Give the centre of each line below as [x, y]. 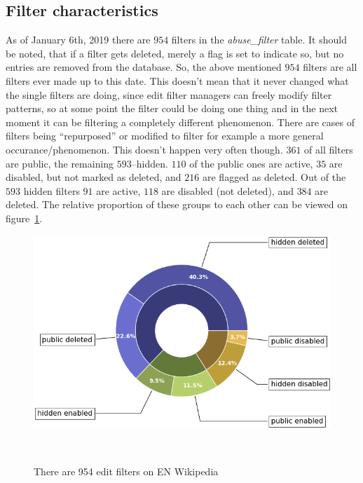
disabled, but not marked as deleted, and [94, 177]
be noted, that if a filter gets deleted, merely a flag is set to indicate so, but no [175, 53]
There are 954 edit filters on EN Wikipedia [126, 471]
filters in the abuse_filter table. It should [259, 40]
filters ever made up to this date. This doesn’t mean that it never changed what [177, 80]
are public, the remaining [60, 163]
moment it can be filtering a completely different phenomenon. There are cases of [180, 122]
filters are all [330, 67]
